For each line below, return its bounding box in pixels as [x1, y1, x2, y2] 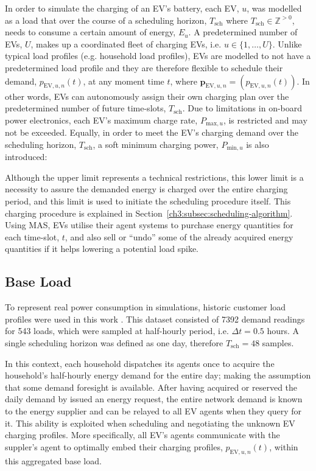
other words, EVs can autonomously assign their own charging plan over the [5, 89, 289, 102]
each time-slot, [5, 230, 60, 243]
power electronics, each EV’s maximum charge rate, [5, 113, 198, 126]
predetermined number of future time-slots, [5, 102, 166, 114]
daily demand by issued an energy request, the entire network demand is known [5, 392, 303, 405]
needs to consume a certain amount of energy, [5, 26, 176, 38]
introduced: [5, 150, 47, 163]
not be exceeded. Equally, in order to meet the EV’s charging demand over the [5, 126, 299, 139]
